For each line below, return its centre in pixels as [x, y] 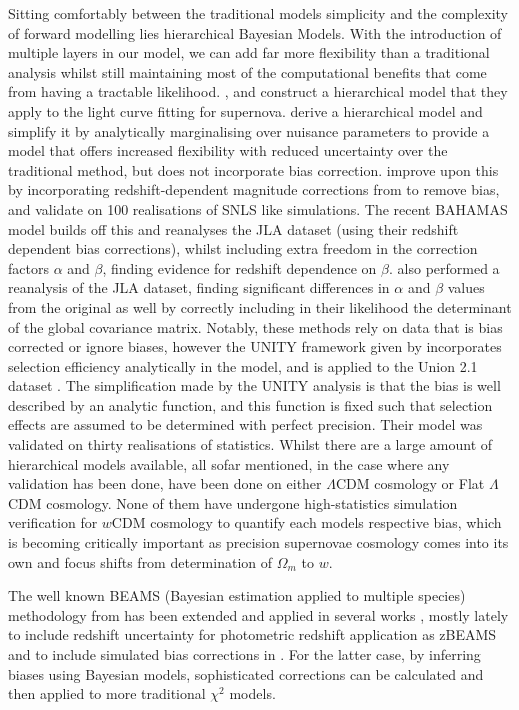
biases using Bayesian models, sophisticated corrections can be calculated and [246, 673]
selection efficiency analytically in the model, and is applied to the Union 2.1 [243, 365]
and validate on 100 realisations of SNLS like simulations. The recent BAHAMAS [258, 208]
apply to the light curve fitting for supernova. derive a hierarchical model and [245, 110]
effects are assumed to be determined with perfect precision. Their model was [245, 424]
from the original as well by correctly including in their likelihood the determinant [260, 306]
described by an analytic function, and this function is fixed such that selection [250, 404]
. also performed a [444, 267]
